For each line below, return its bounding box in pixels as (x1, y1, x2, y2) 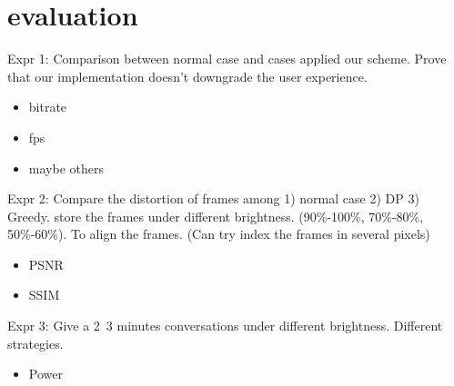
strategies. (7, 333, 64, 352)
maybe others (28, 158, 104, 177)
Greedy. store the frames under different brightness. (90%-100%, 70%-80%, (7, 206, 424, 225)
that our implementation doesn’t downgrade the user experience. (7, 66, 368, 85)
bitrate (28, 97, 67, 116)
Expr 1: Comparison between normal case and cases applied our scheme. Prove (7, 49, 447, 68)
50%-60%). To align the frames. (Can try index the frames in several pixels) (7, 224, 430, 243)
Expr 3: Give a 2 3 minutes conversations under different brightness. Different (7, 316, 443, 335)
